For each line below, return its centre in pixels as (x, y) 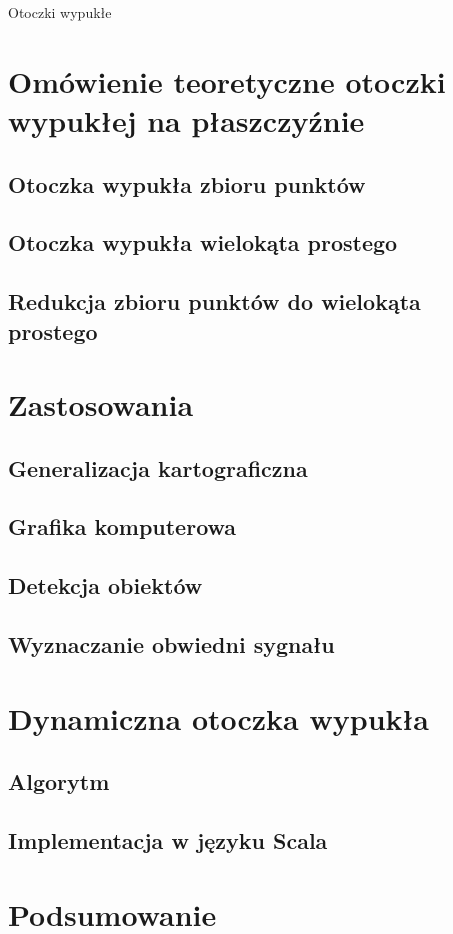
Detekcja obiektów (105, 585)
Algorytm (59, 781)
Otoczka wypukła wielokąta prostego (203, 242)
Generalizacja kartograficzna (158, 467)
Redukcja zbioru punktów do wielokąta (214, 301)
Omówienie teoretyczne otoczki (227, 80)
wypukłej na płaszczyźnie (186, 119)
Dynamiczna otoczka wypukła (219, 717)
